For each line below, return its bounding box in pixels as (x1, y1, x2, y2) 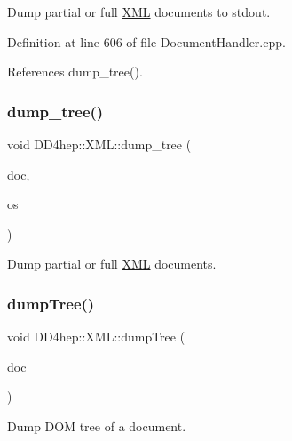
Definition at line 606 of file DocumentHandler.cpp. (7, 32, 286, 51)
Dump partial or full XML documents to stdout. (7, 3, 271, 20)
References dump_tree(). (7, 62, 143, 81)
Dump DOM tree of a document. (7, 416, 186, 435)
